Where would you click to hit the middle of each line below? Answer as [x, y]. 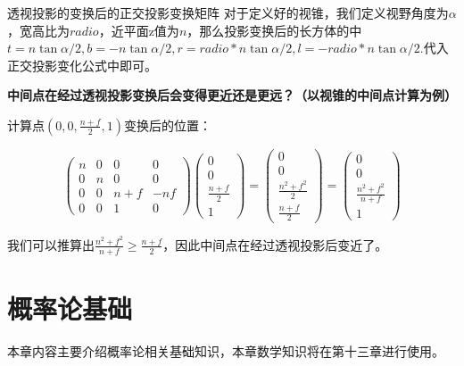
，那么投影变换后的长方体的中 [274, 30]
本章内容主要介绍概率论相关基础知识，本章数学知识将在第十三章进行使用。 [226, 350]
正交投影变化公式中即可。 [82, 65]
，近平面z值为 [139, 30]
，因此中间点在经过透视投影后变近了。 [275, 244]
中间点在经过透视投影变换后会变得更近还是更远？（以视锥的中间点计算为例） [232, 95]
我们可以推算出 [51, 244]
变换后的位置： [167, 125]
